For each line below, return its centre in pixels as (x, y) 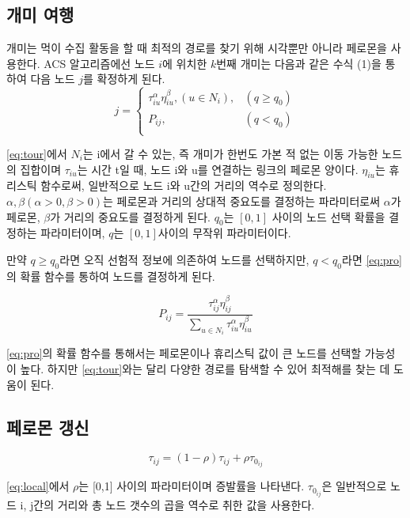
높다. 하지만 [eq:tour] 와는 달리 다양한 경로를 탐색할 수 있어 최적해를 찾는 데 (205, 368)
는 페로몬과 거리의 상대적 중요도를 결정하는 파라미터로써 (242, 201)
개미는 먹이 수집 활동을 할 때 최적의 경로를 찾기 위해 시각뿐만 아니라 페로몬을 (197, 48)
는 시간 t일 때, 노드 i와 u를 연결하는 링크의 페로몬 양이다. (218, 169)
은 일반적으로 (354, 486)
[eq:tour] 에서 (37, 154)
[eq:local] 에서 (38, 486)
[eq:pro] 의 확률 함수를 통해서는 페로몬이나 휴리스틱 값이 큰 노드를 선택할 (184, 353)
